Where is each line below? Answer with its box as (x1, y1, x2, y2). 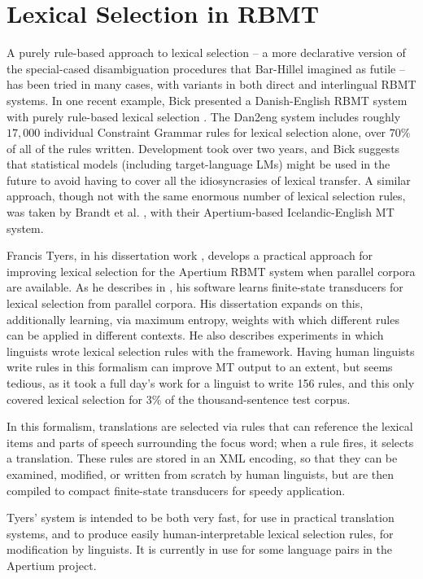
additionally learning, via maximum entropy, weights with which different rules (7, 310, 399, 327)
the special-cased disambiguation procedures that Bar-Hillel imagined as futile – (7, 59, 405, 77)
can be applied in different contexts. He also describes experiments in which (7, 327, 384, 344)
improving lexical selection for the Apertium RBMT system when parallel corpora (7, 262, 416, 279)
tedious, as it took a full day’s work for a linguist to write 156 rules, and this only (7, 375, 415, 391)
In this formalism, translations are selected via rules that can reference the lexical (7, 418, 413, 435)
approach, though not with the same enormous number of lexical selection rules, (7, 187, 406, 204)
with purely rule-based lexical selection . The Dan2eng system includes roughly (7, 107, 401, 125)
